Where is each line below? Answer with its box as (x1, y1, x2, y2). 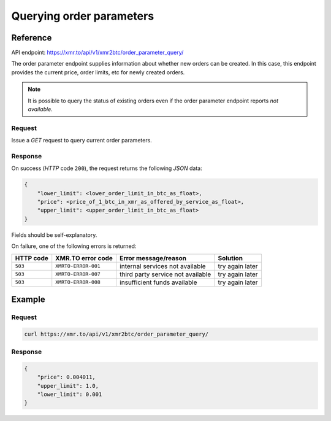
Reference (11, 33, 52, 43)
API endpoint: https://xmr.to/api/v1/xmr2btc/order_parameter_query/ (11, 49, 184, 56)
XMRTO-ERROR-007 (55, 271, 101, 277)
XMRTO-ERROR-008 (55, 279, 101, 285)
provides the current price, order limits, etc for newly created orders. (11, 68, 185, 76)
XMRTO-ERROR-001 (55, 263, 101, 269)
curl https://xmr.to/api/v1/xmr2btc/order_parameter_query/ (24, 330, 209, 338)
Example (11, 295, 45, 305)
